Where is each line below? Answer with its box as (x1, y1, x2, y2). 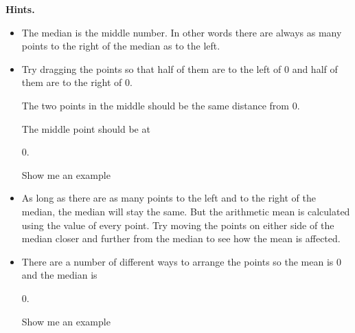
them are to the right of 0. (21, 75, 133, 89)
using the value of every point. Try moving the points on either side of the (21, 217, 334, 232)
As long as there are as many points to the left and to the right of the (21, 191, 316, 205)
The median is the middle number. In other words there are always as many (21, 25, 342, 39)
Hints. (5, 2, 35, 16)
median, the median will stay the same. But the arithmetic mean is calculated (21, 204, 350, 218)
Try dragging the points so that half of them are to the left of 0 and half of (21, 61, 338, 76)
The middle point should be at (21, 121, 150, 136)
